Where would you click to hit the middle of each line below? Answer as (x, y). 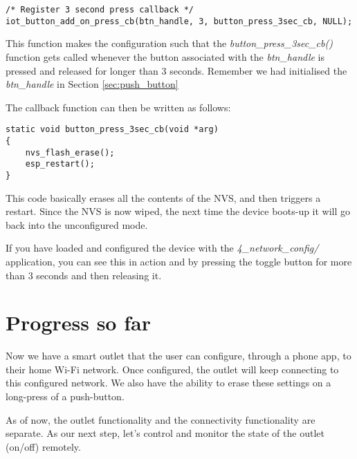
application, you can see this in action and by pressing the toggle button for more (179, 261)
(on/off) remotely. (43, 446)
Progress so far (78, 322)
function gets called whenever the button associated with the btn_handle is (165, 56)
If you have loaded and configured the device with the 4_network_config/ (162, 248)
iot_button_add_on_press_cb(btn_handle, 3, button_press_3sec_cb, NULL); (179, 21)
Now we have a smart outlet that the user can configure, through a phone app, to (178, 356)
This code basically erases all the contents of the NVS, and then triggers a (163, 197)
